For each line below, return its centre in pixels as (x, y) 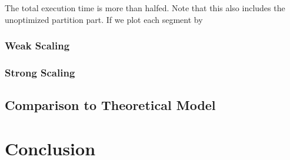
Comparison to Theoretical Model (110, 105)
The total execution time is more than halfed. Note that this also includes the (145, 8)
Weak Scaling (37, 46)
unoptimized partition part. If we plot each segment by (104, 19)
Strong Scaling (40, 72)
